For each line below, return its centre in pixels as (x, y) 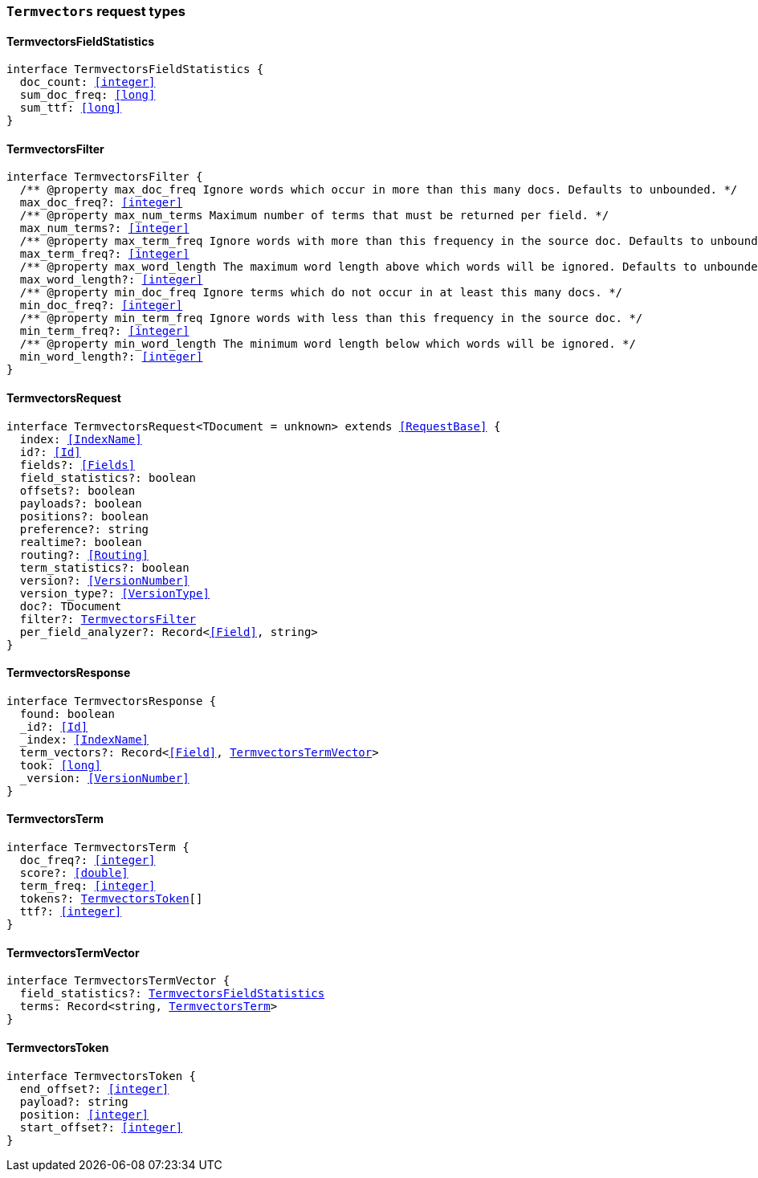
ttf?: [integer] (71, 912)
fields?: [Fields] (77, 465)
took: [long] (61, 765)
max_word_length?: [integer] (111, 280)
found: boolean (67, 713)
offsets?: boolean (77, 490)
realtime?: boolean (81, 542)
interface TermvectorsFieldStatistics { (135, 69)
